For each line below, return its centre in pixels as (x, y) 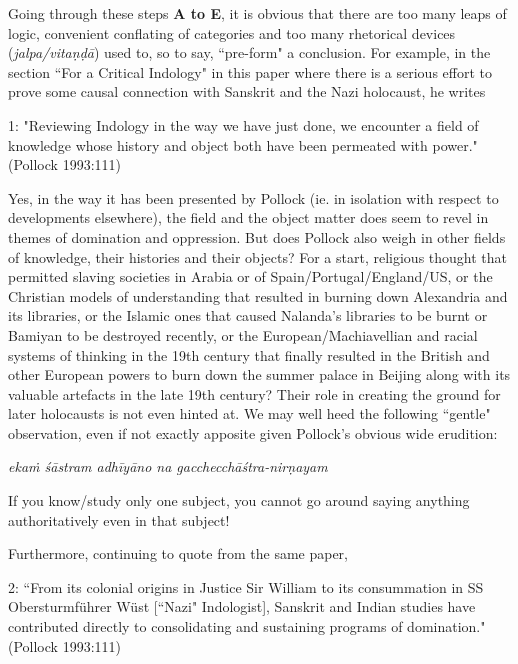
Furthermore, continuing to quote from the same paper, (178, 553)
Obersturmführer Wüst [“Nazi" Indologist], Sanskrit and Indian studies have (242, 606)
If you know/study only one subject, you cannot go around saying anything (239, 500)
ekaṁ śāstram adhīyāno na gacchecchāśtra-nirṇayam (168, 466)
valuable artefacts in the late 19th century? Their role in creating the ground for (254, 393)
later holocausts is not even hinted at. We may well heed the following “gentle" (249, 413)
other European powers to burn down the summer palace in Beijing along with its (259, 374)
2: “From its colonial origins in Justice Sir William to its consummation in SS (246, 586)
